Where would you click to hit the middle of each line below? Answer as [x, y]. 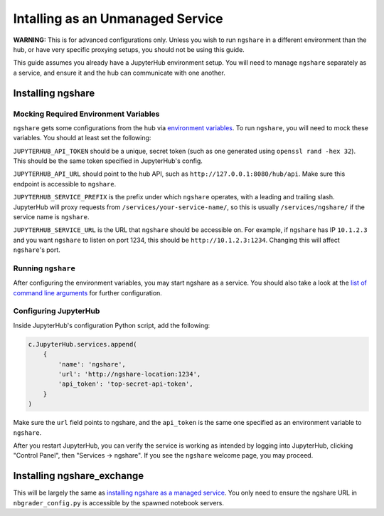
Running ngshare [44, 268]
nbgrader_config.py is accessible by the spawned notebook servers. [118, 502]
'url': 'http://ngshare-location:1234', [129, 374]
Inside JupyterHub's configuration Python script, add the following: [112, 325]
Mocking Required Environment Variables [86, 114]
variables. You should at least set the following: [82, 138]
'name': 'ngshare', [92, 364]
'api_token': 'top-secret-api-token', [126, 384]
